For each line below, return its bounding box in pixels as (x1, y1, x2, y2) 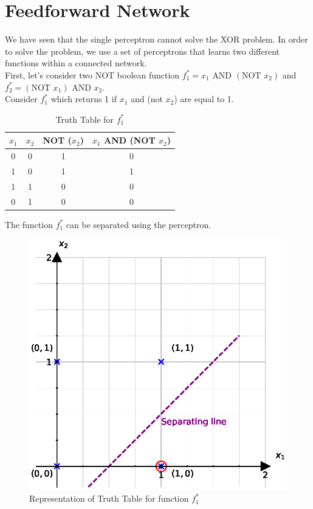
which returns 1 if (50, 92, 117, 105)
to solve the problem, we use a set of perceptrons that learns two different (5, 44, 280, 57)
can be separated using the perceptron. (66, 218, 212, 230)
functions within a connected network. (5, 57, 147, 69)
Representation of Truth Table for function (29, 492, 189, 505)
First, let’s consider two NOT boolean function (5, 68, 180, 81)
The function (5, 218, 53, 230)
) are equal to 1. (174, 92, 234, 105)
